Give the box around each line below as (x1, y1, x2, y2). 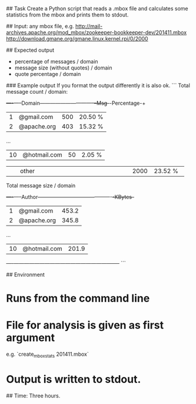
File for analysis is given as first (6, 319, 164, 332)
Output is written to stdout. (6, 373, 141, 386)
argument (6, 331, 55, 345)
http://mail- (75, 23, 103, 29)
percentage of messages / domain (14, 58, 98, 65)
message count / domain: (6, 88, 68, 95)
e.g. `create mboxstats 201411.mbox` (6, 350, 89, 359)
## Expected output (6, 47, 55, 54)
